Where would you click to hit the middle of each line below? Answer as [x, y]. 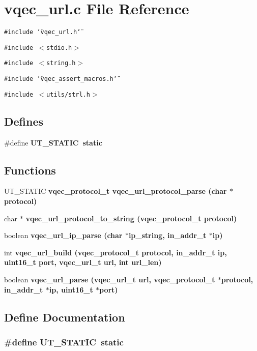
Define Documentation [65, 317]
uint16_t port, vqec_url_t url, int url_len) [83, 262]
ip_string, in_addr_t [167, 235]
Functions [30, 170]
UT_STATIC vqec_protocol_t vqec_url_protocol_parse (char [116, 191]
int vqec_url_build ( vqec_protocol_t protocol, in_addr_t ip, [116, 252]
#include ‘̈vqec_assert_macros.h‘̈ [61, 79]
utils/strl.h [68, 94]
